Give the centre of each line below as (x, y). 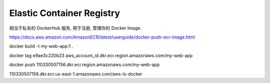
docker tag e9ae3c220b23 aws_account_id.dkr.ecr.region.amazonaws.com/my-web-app (101, 55)
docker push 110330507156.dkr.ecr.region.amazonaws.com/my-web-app (84, 64)
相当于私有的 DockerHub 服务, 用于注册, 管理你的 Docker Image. (75, 28)
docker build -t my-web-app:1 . (41, 46)
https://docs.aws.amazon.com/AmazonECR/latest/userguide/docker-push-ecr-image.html (102, 37)
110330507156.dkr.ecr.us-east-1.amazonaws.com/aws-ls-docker (76, 74)
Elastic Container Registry (64, 13)
